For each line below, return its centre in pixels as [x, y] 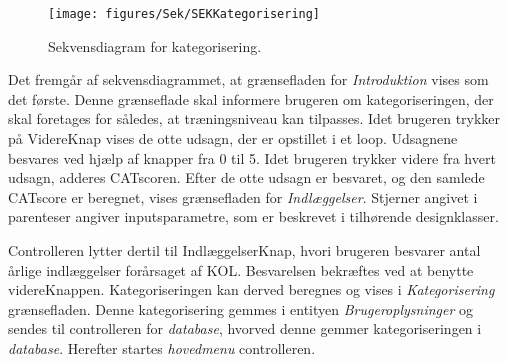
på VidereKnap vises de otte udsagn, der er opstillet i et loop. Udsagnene [233, 138]
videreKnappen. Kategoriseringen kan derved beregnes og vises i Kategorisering [251, 289]
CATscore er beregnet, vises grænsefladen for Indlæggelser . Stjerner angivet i [243, 196]
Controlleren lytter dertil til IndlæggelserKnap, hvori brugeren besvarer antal [244, 250]
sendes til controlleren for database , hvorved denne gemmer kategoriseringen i [245, 328]
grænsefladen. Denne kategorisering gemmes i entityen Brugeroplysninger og [241, 308]
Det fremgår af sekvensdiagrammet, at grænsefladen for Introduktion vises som [248, 79]
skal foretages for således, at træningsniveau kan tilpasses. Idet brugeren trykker [254, 118]
